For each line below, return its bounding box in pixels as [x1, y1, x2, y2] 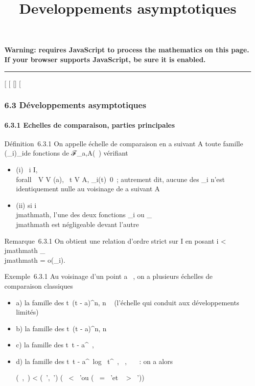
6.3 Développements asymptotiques [4, 99, 146, 111]
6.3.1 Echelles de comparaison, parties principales [4, 119, 175, 130]
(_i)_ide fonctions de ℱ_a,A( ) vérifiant [4, 148, 128, 158]
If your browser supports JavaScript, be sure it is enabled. [4, 54, 206, 64]
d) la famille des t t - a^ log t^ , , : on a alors [16, 356, 173, 366]
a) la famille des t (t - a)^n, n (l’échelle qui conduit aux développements [16, 297, 239, 307]
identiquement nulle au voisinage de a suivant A [16, 183, 160, 194]
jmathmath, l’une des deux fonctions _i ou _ [16, 209, 152, 220]
